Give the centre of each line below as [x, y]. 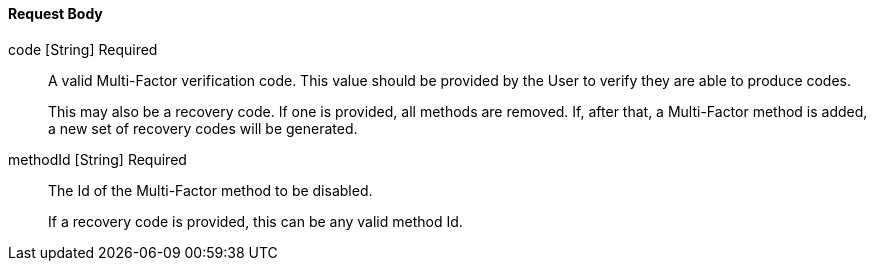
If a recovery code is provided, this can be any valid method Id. [255, 221]
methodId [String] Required [97, 159]
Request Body [55, 13]
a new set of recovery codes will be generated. [203, 128]
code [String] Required [83, 49]
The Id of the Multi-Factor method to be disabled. [210, 190]
